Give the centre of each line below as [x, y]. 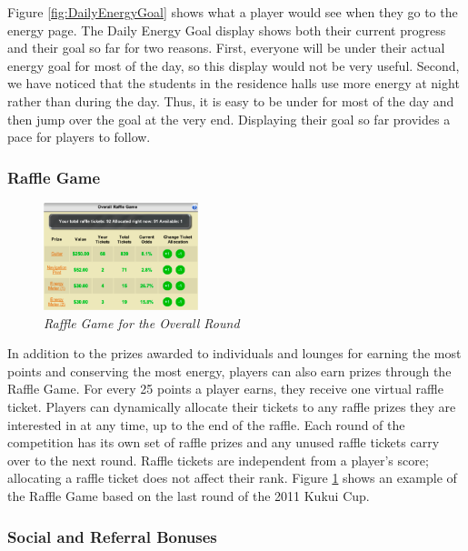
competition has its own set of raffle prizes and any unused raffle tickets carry [224, 442]
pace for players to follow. [79, 137]
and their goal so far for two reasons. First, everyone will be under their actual [226, 48]
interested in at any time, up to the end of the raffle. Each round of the [206, 424]
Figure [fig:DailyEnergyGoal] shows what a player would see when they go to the [233, 12]
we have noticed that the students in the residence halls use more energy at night [234, 83]
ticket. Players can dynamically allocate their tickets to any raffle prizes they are [232, 407]
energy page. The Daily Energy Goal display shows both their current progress [227, 30]
